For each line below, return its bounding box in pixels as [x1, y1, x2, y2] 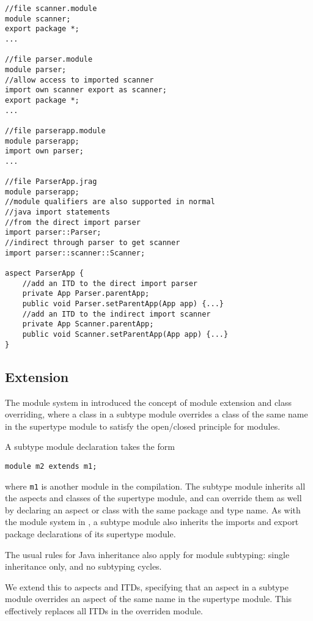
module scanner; [5, 14, 71, 23]
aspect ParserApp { [5, 269, 84, 278]
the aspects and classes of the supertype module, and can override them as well [5, 491, 302, 504]
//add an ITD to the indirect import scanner [22, 309, 211, 318]
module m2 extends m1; [5, 461, 97, 471]
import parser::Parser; [5, 228, 101, 237]
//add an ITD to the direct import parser [22, 279, 197, 288]
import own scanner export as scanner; [5, 86, 167, 95]
